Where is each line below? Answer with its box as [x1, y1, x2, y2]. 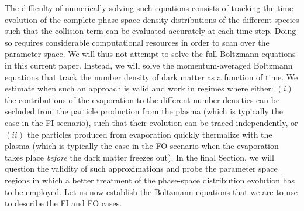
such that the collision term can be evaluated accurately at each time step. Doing [5, 25, 296, 37]
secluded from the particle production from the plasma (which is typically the [5, 105, 284, 117]
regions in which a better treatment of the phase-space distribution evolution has [5, 173, 295, 186]
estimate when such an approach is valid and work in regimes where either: [5, 82, 274, 94]
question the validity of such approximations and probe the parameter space [5, 162, 278, 175]
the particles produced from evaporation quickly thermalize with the [27, 128, 272, 140]
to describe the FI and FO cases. [5, 197, 122, 209]
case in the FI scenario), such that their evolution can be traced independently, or [5, 116, 298, 128]
